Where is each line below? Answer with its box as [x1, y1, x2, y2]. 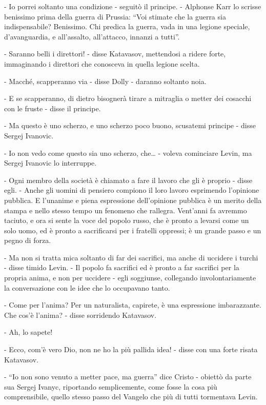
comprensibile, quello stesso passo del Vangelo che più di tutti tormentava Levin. [4, 391, 258, 402]
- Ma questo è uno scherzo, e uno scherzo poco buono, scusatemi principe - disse [4, 120, 256, 131]
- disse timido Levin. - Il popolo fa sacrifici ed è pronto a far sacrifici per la [4, 262, 239, 273]
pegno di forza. [4, 235, 51, 246]
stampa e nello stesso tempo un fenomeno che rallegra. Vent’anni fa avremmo [4, 205, 247, 215]
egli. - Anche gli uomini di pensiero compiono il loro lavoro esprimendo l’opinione [4, 185, 259, 195]
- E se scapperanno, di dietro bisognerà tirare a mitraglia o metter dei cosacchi [4, 93, 252, 104]
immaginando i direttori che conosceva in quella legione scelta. [4, 58, 200, 69]
